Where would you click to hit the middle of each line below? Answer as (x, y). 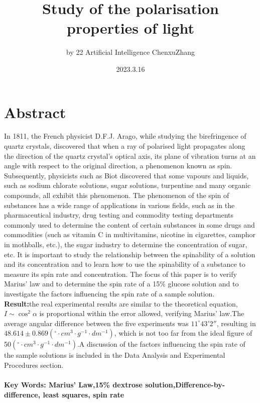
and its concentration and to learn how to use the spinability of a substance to (125, 264)
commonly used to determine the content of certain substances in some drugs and (129, 224)
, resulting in (236, 323)
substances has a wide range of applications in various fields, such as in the (119, 205)
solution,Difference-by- (185, 385)
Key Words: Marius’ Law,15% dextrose (73, 385)
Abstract (35, 112)
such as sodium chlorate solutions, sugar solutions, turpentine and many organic (127, 185)
